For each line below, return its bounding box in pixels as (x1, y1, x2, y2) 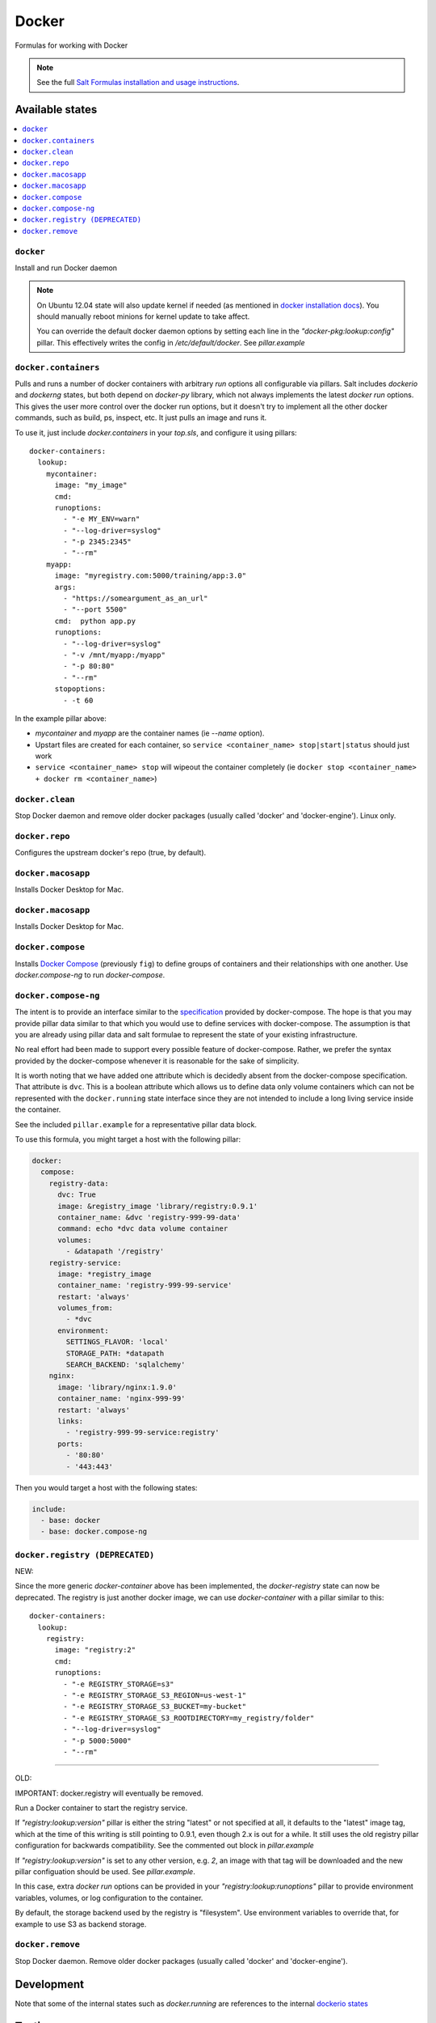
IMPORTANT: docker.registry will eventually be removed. (15, 1788, 203, 1798)
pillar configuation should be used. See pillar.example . (15, 1867, 195, 1877)
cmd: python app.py (54, 616, 136, 626)
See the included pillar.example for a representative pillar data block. (15, 1119, 258, 1129)
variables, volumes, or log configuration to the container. (15, 1893, 203, 1902)
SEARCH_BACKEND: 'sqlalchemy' (65, 1360, 186, 1369)
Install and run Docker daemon (15, 263, 117, 273)
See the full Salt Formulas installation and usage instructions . (36, 78, 240, 87)
